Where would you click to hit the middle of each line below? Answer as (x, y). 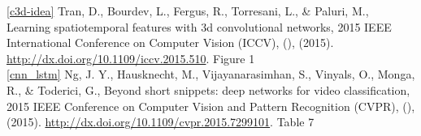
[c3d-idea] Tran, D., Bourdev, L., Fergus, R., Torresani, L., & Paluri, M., (188, 11)
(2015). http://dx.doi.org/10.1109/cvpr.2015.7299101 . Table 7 (161, 122)
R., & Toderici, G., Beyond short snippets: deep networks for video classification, (208, 89)
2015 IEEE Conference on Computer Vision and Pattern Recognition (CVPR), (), (211, 106)
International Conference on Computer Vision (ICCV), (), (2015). (170, 42)
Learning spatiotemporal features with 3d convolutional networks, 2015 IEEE (199, 26)
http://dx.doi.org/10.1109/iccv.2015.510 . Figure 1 (131, 58)
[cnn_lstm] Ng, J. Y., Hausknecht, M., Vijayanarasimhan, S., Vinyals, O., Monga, (211, 74)
